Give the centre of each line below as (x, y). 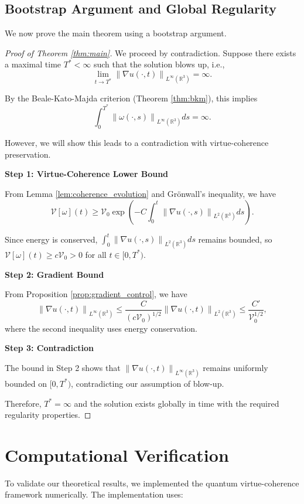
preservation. (28, 154)
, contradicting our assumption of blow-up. (148, 383)
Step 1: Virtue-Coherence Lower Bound (87, 174)
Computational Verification (117, 454)
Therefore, (23, 403)
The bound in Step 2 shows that (63, 368)
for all (96, 254)
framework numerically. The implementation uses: (94, 494)
